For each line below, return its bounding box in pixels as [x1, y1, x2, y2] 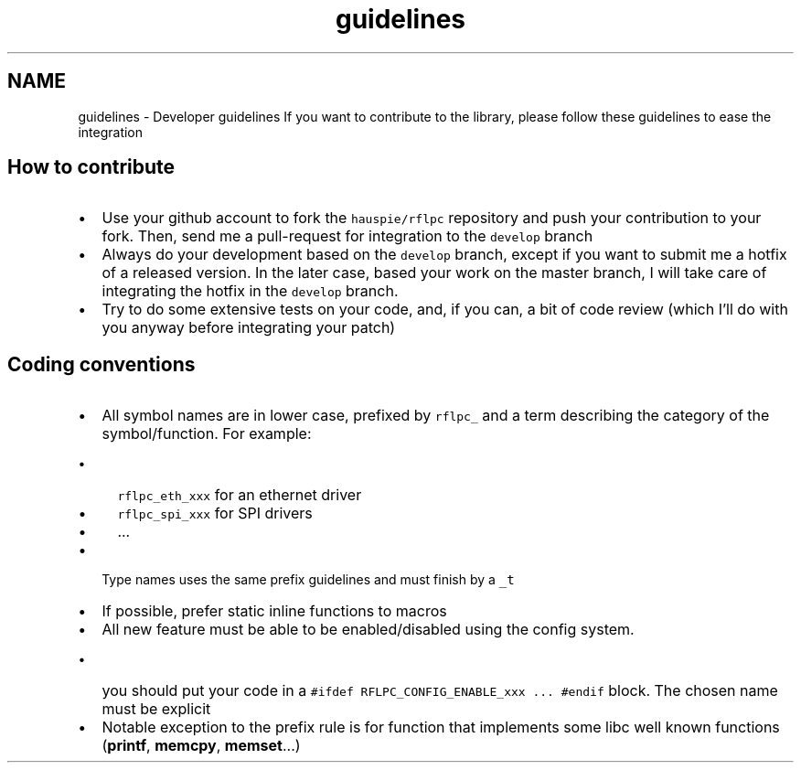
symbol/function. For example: [101, 424, 312, 444]
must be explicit [101, 700, 211, 719]
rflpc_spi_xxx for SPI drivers [117, 504, 313, 523]
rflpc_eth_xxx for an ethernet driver [117, 486, 362, 505]
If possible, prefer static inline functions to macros [101, 602, 447, 621]
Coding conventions [7, 352, 196, 376]
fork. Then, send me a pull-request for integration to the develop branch [101, 227, 593, 246]
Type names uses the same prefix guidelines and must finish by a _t [101, 572, 515, 588]
